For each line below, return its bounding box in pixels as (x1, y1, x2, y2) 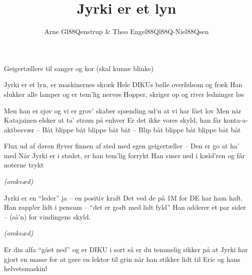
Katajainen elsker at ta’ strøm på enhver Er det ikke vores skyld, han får (4, 115, 221, 125)
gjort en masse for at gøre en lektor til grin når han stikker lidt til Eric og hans (4, 254, 240, 264)
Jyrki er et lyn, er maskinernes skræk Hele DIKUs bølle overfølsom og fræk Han (4, 79, 243, 90)
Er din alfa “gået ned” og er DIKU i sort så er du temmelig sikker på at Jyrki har (4, 244, 248, 255)
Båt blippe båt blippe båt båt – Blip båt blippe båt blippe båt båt (42, 124, 241, 134)
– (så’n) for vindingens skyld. (4, 211, 91, 221)
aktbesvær (4, 124, 35, 134)
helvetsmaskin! (4, 263, 48, 274)
